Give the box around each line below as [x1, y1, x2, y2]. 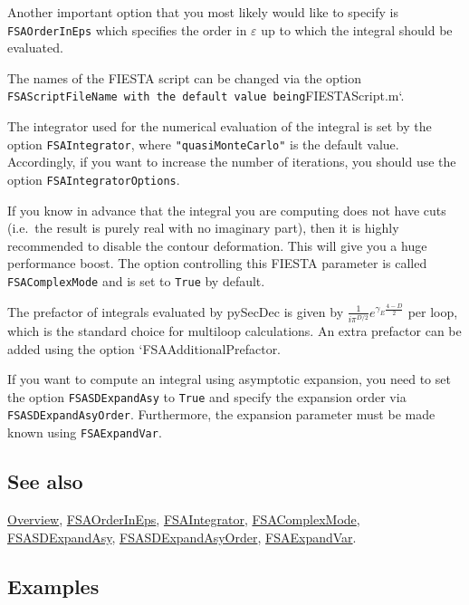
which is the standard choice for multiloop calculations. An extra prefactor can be [7, 321, 462, 340]
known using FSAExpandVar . [7, 423, 162, 442]
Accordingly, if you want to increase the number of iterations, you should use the [7, 152, 456, 171]
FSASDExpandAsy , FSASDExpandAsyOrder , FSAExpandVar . [7, 527, 357, 546]
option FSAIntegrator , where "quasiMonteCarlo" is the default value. [7, 134, 399, 153]
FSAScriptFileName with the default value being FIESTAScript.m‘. [7, 86, 405, 105]
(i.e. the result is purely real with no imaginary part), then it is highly [7, 218, 399, 237]
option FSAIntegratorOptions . [7, 169, 180, 188]
